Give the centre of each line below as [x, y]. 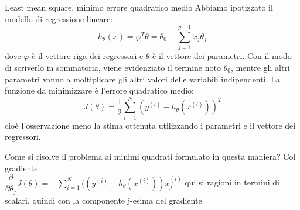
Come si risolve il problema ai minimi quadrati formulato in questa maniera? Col [150, 156]
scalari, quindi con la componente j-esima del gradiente [103, 200]
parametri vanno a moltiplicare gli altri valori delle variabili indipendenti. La [142, 79]
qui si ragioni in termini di [232, 182]
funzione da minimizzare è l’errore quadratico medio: [99, 90]
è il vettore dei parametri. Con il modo [222, 56]
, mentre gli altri [260, 67]
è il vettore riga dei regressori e [88, 56]
